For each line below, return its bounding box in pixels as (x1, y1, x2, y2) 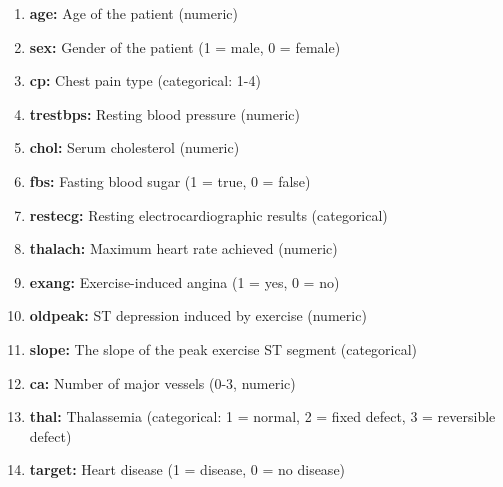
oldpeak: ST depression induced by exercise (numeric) (29, 305, 367, 326)
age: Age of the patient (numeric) (29, 3, 239, 23)
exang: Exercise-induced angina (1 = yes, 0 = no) (29, 271, 340, 292)
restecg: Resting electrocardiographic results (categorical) (29, 204, 388, 225)
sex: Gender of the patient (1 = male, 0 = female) (29, 36, 341, 57)
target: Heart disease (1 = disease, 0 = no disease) (29, 459, 346, 480)
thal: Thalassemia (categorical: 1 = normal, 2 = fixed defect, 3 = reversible (29, 406, 496, 427)
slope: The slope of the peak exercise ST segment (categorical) (29, 338, 418, 359)
